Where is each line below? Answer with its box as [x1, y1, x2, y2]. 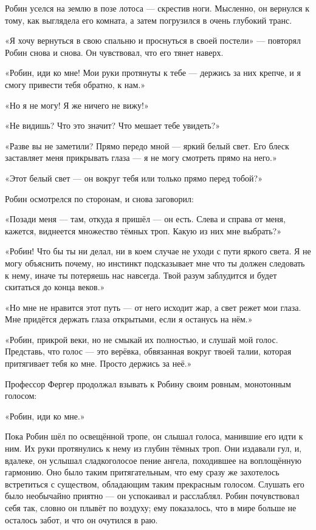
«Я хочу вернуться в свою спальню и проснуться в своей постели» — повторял [5, 34, 301, 47]
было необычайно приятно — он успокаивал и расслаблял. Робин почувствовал [5, 489, 300, 502]
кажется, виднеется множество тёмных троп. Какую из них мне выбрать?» [5, 224, 281, 237]
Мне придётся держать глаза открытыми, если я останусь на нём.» [5, 313, 253, 325]
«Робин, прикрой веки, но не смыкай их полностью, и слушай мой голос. [5, 333, 278, 345]
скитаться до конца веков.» [5, 280, 105, 293]
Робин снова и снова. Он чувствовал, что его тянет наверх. [5, 46, 224, 58]
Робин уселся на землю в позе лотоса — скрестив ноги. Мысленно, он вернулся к [5, 2, 310, 14]
